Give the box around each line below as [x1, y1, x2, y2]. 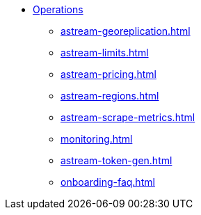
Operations [33, 3, 83, 15]
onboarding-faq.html [61, 176, 155, 188]
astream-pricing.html [61, 68, 156, 80]
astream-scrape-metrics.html [61, 111, 195, 123]
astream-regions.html [61, 90, 159, 102]
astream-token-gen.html [61, 154, 172, 166]
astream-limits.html [61, 47, 149, 58]
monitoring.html [61, 133, 133, 145]
